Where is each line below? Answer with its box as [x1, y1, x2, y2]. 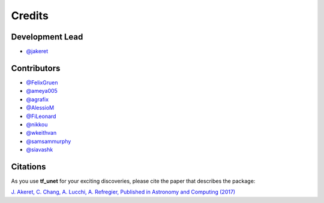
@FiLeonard [26, 113, 56, 120]
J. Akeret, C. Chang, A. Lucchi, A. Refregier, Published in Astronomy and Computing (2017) [11, 189, 236, 196]
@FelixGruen [26, 78, 58, 86]
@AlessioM [26, 104, 54, 111]
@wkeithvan [26, 129, 57, 137]
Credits [11, 9, 49, 22]
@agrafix [26, 96, 49, 103]
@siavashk [26, 146, 53, 153]
